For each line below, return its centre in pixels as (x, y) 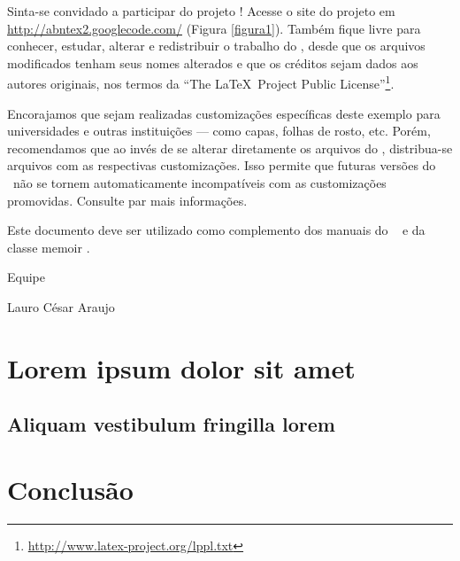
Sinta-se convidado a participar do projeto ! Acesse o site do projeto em (201, 11)
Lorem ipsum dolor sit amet (181, 367)
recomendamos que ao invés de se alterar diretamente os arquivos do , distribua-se (230, 148)
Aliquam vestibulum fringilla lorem (171, 424)
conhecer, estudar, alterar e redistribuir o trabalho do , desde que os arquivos (216, 46)
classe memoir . (49, 247)
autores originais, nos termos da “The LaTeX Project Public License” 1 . (201, 82)
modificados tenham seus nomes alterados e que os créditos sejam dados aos (213, 62)
